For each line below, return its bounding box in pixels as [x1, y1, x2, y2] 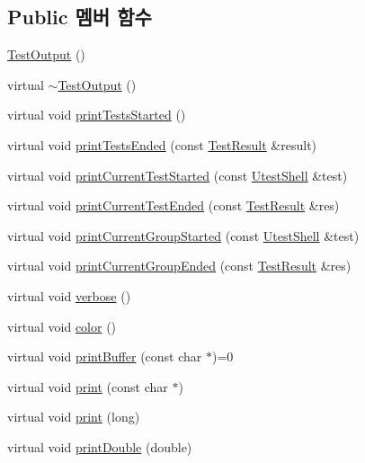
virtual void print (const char [7, 377, 168, 396]
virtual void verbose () [7, 286, 131, 305]
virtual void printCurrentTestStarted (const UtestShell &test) [7, 165, 348, 184]
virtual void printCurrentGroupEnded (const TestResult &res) [7, 256, 352, 275]
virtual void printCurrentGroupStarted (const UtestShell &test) [7, 226, 360, 245]
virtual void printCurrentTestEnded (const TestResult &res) [7, 196, 340, 215]
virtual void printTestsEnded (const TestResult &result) [7, 135, 317, 154]
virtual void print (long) [7, 407, 140, 426]
